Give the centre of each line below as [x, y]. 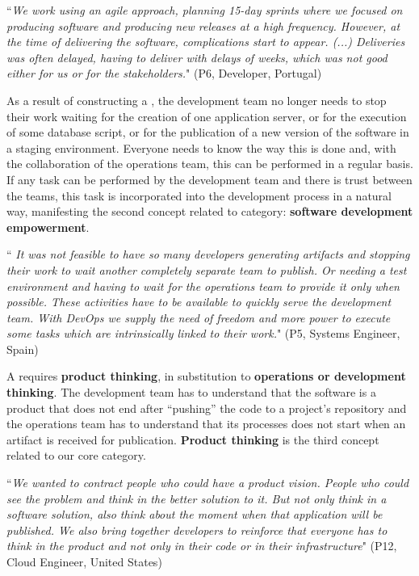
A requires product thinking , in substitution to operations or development [206, 376]
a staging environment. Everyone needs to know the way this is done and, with [201, 147]
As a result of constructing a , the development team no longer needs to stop [197, 100]
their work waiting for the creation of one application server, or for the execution [207, 116]
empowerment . [48, 227]
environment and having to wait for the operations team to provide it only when [203, 286]
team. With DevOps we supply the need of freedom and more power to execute [199, 317]
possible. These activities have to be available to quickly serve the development [199, 302]
